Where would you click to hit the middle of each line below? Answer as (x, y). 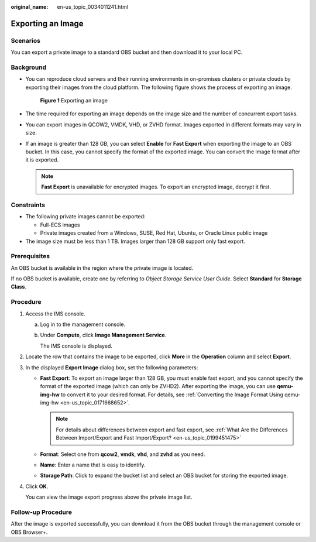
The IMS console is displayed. (76, 346)
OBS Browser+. (29, 532)
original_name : (30, 7)
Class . (19, 287)
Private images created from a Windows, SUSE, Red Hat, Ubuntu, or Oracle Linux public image (154, 233)
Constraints (28, 205)
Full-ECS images (60, 225)
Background (29, 67)
